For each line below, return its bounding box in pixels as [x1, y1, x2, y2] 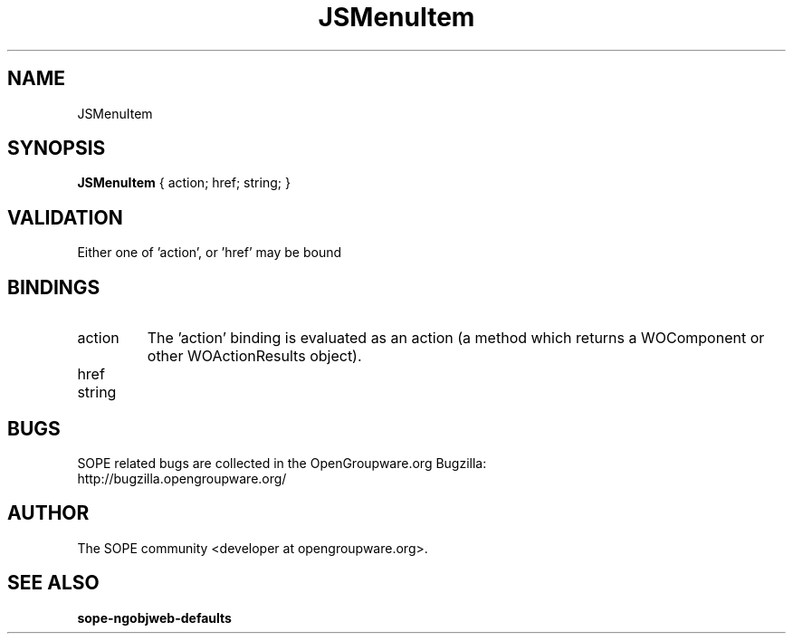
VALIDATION [7, 206, 123, 229]
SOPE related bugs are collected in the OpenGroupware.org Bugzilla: [77, 454, 487, 471]
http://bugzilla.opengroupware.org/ [77, 470, 287, 486]
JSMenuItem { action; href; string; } [77, 175, 291, 191]
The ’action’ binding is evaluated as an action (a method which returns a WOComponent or [147, 329, 765, 348]
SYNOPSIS [7, 137, 106, 160]
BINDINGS [7, 275, 100, 299]
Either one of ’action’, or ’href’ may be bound [77, 244, 342, 261]
